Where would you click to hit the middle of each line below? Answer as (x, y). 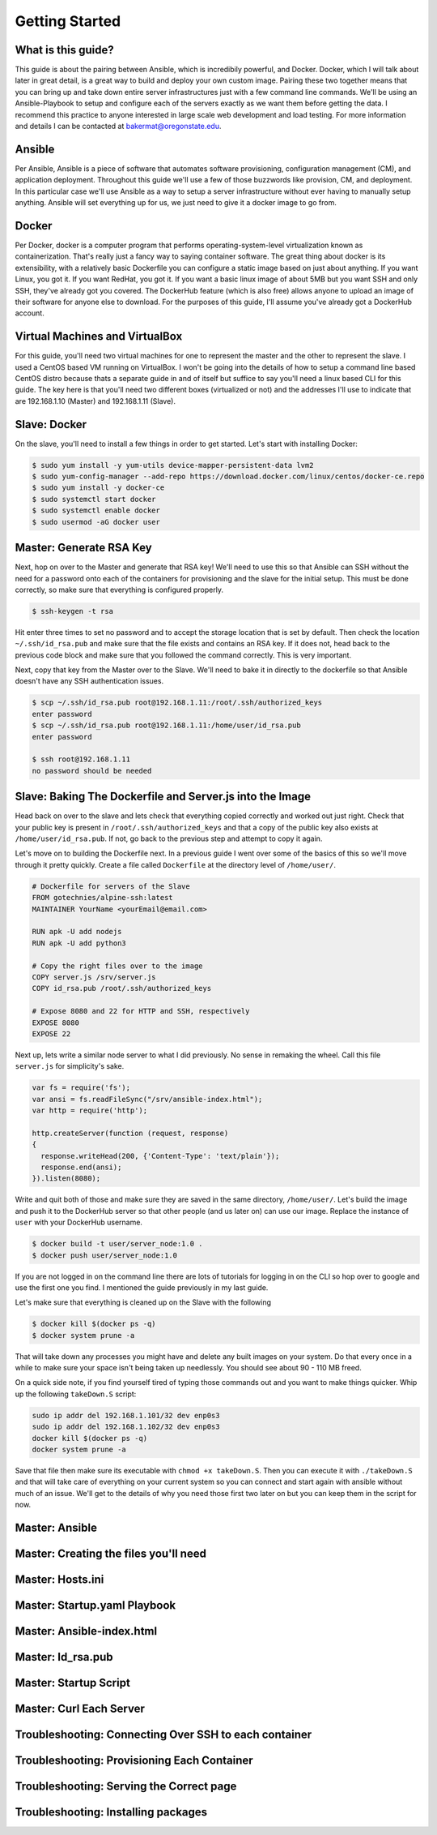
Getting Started (68, 21)
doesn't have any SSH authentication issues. (89, 681)
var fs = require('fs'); (81, 1088)
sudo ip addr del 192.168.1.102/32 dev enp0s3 (126, 1427)
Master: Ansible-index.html (86, 1631)
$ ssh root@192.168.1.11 (81, 759)
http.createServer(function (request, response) (130, 1133)
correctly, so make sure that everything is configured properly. (119, 590)
